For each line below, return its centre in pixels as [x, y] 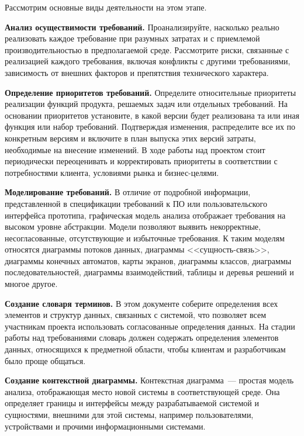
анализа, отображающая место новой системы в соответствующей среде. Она [142, 391]
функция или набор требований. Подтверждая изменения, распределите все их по [150, 127]
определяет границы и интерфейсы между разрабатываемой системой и [132, 403]
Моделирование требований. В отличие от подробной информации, [128, 192]
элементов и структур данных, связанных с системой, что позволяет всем [135, 315]
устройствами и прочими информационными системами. [105, 426]
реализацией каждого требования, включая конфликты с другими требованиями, [148, 61]
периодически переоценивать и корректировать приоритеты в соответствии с [141, 161]
